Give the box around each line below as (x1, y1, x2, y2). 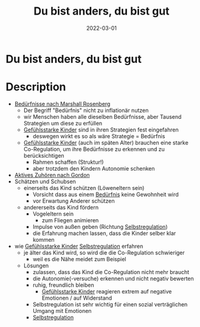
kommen (32, 236, 55, 243)
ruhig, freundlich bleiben (32, 281, 95, 289)
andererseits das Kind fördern (23, 203, 98, 211)
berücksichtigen (23, 152, 64, 159)
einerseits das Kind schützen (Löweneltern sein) (23, 184, 145, 191)
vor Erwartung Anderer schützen (32, 197, 115, 205)
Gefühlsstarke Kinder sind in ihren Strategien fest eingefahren (23, 126, 179, 133)
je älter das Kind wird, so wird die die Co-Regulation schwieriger (23, 248, 185, 256)
